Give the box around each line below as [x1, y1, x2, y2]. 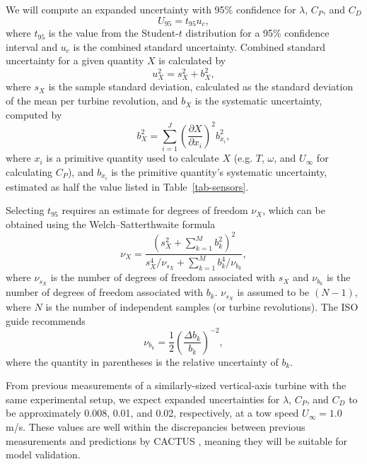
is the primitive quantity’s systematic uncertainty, [111, 164, 327, 179]
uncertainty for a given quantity [6, 53, 144, 68]
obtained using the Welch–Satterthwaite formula [6, 216, 216, 231]
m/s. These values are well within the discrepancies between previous [6, 420, 305, 434]
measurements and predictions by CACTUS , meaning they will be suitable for [6, 433, 348, 448]
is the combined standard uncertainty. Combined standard [73, 39, 326, 54]
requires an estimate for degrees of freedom [62, 203, 248, 218]
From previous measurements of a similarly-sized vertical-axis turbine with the [6, 378, 346, 393]
